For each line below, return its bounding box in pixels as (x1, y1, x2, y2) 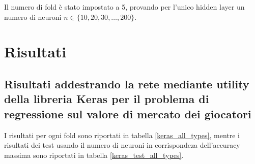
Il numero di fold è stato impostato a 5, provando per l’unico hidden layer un (4, 2, 245, 12)
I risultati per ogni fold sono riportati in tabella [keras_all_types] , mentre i (4, 129, 240, 140)
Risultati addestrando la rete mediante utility (4, 76, 249, 91)
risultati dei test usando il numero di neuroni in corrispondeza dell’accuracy (4, 140, 240, 150)
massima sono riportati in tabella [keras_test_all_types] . (4, 149, 184, 160)
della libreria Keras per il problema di (4, 91, 209, 107)
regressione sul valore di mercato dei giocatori (4, 106, 251, 121)
